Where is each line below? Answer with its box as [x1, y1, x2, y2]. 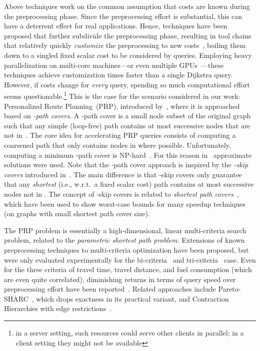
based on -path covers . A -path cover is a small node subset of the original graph [4, 110, 251, 121]
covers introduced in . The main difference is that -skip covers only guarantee [4, 169, 242, 179]
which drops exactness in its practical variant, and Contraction [36, 293, 229, 304]
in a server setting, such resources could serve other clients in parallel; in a [15, 328, 244, 338]
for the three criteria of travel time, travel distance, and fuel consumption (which [4, 264, 252, 275]
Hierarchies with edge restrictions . [4, 303, 112, 314]
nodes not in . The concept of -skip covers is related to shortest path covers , [4, 188, 239, 199]
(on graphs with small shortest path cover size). [4, 208, 150, 219]
